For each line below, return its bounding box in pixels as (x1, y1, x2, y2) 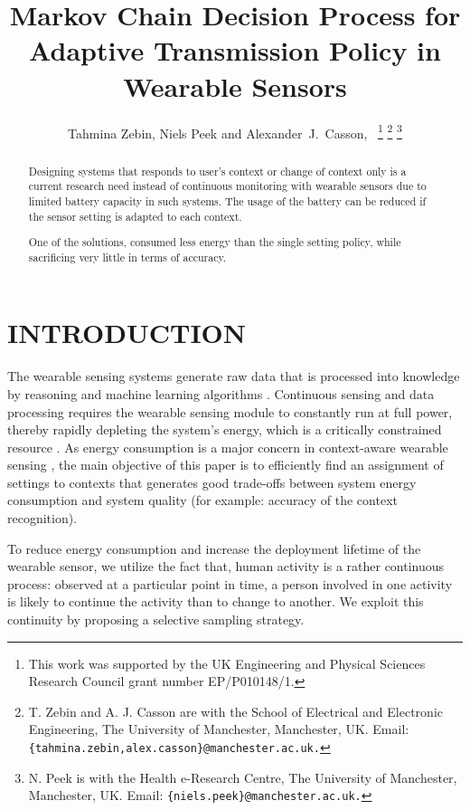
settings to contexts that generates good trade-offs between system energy (7, 472, 417, 491)
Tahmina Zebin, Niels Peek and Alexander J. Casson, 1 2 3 (68, 120, 402, 142)
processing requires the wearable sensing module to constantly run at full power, (7, 402, 453, 421)
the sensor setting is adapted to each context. (28, 208, 242, 224)
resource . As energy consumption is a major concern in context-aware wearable (7, 437, 448, 456)
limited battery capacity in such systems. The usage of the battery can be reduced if (28, 193, 427, 208)
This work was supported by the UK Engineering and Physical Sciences (28, 653, 426, 672)
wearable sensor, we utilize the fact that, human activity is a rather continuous (7, 557, 445, 576)
